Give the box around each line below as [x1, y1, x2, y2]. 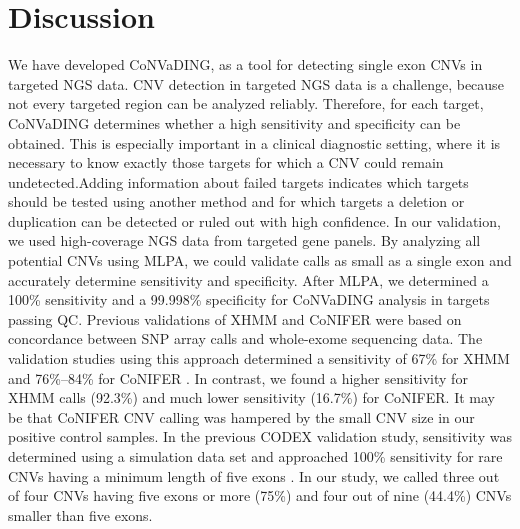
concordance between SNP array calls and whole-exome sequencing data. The [8, 328, 483, 349]
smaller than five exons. [8, 504, 153, 525]
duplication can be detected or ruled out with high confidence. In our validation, [8, 210, 501, 231]
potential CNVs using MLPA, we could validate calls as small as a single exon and [8, 250, 512, 271]
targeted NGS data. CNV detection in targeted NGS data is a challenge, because [8, 73, 504, 94]
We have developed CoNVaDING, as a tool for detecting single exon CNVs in [8, 54, 483, 75]
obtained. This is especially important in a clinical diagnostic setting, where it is [8, 132, 501, 153]
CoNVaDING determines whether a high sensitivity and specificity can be [8, 112, 461, 133]
